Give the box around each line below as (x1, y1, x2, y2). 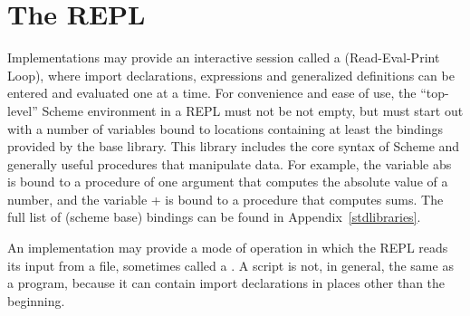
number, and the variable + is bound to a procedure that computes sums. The (7, 189, 444, 208)
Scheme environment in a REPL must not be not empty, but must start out (42, 101, 464, 120)
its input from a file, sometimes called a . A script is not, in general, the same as (7, 255, 454, 274)
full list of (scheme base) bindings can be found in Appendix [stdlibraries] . (7, 207, 421, 226)
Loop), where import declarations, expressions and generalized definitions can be (7, 65, 455, 84)
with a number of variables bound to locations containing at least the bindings (7, 119, 444, 138)
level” (7, 101, 38, 120)
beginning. (7, 291, 65, 310)
